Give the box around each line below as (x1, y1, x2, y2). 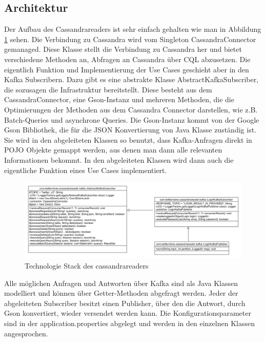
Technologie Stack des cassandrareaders (25, 260, 149, 271)
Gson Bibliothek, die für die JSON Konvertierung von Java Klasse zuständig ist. (4, 124, 256, 135)
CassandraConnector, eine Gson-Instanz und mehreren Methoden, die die (4, 94, 234, 105)
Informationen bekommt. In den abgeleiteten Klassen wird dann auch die (4, 154, 234, 165)
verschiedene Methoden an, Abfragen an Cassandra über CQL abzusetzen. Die (4, 53, 251, 64)
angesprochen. (4, 328, 48, 338)
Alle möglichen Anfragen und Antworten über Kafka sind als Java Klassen (4, 277, 238, 288)
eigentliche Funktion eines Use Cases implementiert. (4, 164, 167, 175)
